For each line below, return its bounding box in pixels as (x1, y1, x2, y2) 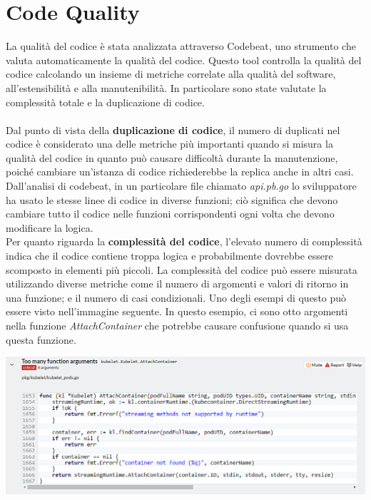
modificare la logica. (6, 220, 93, 235)
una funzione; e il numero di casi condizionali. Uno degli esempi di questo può (6, 290, 347, 305)
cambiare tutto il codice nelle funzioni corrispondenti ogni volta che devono (6, 206, 335, 221)
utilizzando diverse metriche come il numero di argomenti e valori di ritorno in (6, 276, 349, 291)
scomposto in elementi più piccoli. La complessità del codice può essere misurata (6, 262, 357, 277)
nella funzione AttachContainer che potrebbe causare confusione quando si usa (6, 318, 349, 332)
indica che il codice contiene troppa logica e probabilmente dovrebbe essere (6, 248, 333, 263)
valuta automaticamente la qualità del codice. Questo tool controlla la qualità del (6, 52, 362, 67)
